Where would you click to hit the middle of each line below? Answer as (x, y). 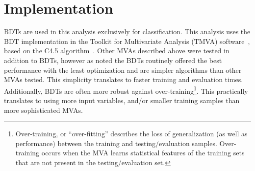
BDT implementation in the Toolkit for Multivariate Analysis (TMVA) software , (127, 41)
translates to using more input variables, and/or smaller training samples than (122, 100)
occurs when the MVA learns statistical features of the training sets (143, 153)
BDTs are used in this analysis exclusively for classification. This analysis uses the (127, 32)
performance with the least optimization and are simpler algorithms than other (123, 70)
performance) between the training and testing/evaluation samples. (116, 143)
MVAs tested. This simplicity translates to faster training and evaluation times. (124, 79)
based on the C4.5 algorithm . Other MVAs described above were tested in (117, 51)
